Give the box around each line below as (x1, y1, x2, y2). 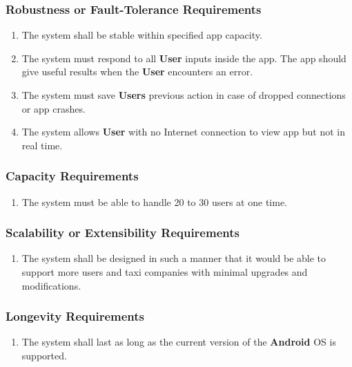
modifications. (21, 278, 81, 292)
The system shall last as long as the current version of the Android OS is (21, 335, 336, 349)
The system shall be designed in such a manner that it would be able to (21, 251, 326, 265)
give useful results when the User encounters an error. (21, 64, 253, 79)
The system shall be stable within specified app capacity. (21, 28, 262, 42)
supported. (21, 348, 67, 362)
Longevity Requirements (6, 308, 145, 325)
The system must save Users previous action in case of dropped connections (21, 88, 346, 102)
